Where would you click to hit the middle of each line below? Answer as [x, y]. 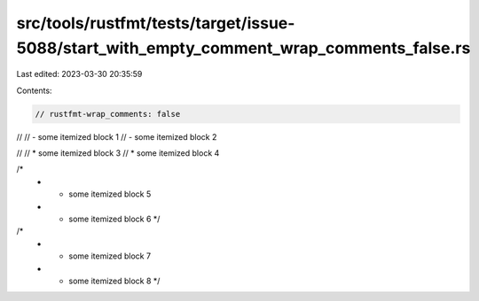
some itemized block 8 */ [114, 281]
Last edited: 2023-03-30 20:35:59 [79, 74]
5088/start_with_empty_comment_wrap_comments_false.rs [243, 48]
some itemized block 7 [110, 256]
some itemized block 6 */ [114, 219]
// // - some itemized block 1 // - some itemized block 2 [117, 136]
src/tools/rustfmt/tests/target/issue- [156, 23]
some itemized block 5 [110, 194]
